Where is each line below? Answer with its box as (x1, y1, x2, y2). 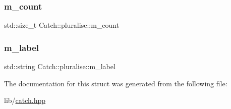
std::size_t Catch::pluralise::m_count (4, 20, 120, 30)
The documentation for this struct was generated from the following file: (4, 78, 227, 88)
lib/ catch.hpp (4, 95, 46, 105)
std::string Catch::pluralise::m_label (4, 61, 115, 72)
